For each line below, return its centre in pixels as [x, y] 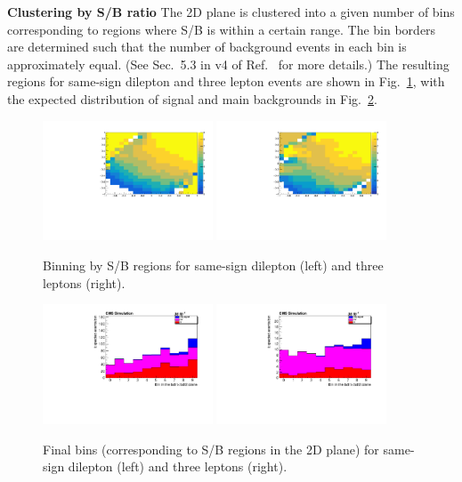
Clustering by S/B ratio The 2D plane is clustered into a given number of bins [231, 12]
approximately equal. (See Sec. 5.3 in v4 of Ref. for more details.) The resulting [228, 64]
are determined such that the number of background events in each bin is [207, 47]
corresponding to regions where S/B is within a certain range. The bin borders [222, 29]
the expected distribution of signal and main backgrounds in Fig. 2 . [192, 98]
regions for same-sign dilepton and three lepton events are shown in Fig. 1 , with [226, 81]
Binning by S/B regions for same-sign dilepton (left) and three [213, 265]
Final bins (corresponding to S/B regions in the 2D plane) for [211, 449]
